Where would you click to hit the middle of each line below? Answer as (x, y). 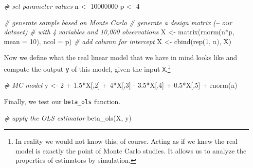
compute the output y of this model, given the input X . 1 (87, 68)
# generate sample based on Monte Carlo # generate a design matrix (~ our (118, 22)
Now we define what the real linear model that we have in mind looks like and (121, 57)
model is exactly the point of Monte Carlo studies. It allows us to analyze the (131, 150)
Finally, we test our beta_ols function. (62, 101)
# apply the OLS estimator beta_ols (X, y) (68, 117)
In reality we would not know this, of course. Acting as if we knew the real (126, 141)
